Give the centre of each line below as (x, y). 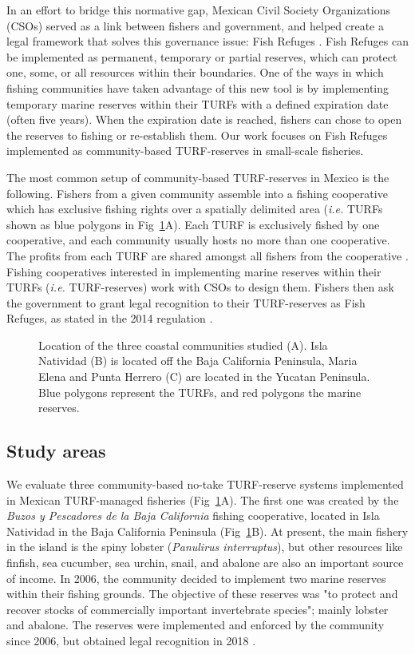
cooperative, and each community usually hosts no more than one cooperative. (198, 240)
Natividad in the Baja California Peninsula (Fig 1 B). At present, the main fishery (207, 531)
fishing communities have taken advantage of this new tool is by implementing (198, 87)
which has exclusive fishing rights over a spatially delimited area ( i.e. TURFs (195, 209)
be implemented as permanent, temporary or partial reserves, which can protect (202, 56)
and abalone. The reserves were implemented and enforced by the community (196, 625)
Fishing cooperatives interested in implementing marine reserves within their (194, 271)
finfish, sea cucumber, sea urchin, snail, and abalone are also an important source (205, 563)
